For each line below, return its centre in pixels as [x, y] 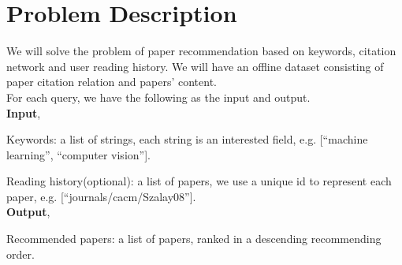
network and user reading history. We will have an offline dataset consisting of [195, 66]
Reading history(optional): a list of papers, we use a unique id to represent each [199, 181]
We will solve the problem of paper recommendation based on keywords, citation [201, 51]
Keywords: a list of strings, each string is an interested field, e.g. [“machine [187, 139]
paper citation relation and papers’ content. [112, 82]
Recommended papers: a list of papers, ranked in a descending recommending [194, 239]
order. [20, 254]
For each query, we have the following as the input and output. [158, 97]
